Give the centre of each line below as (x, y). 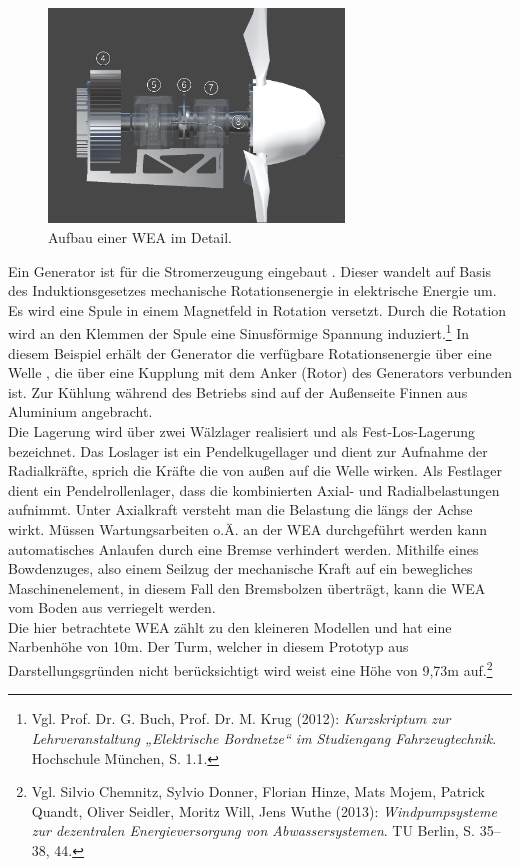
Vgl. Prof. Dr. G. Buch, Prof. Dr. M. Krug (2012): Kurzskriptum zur (241, 718)
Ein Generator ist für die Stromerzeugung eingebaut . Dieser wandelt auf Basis (250, 270)
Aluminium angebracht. (80, 411)
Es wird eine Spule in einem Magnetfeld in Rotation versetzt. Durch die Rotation (257, 309)
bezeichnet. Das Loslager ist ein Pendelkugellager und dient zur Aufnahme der (248, 450)
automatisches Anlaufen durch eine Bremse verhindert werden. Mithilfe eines (243, 548)
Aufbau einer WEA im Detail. (140, 236)
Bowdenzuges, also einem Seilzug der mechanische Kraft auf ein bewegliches (240, 568)
